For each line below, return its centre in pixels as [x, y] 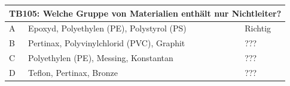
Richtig [258, 28]
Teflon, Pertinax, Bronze [73, 72]
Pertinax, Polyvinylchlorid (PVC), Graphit [107, 43]
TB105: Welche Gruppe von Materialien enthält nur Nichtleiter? [145, 13]
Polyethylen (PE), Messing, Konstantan [101, 58]
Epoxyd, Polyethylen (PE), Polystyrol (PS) [107, 28]
